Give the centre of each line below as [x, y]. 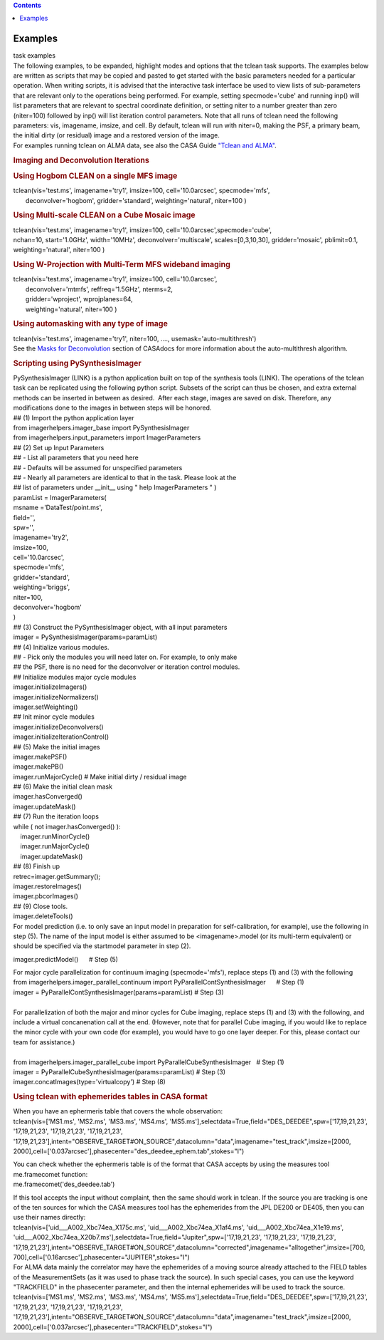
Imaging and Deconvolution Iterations [81, 160]
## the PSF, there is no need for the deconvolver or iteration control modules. [127, 667]
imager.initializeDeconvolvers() [58, 727]
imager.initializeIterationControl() [61, 737]
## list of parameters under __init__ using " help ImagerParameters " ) [115, 487]
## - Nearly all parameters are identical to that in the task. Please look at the [125, 477]
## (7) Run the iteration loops [56, 816]
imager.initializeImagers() [50, 687]
